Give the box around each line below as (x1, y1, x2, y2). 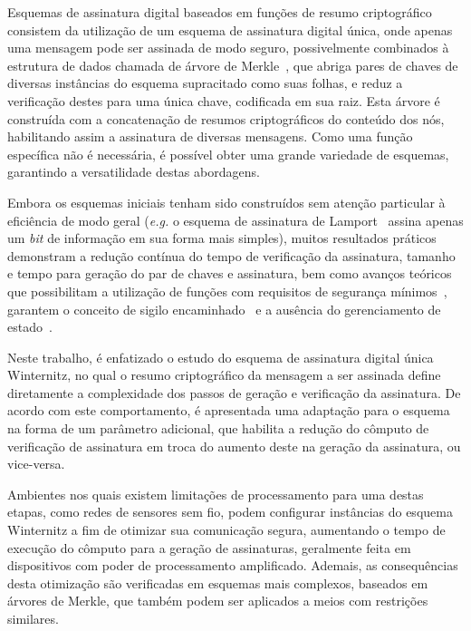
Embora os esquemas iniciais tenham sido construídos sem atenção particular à (7, 192, 446, 211)
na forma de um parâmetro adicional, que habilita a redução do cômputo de (7, 419, 429, 438)
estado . (7, 317, 53, 336)
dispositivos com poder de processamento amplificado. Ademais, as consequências (7, 556, 458, 575)
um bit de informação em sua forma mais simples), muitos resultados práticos (7, 228, 437, 248)
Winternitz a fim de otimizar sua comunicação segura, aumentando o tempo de (7, 520, 446, 539)
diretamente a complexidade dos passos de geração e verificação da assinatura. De (7, 383, 461, 402)
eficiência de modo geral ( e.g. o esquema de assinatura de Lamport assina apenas (7, 210, 464, 229)
